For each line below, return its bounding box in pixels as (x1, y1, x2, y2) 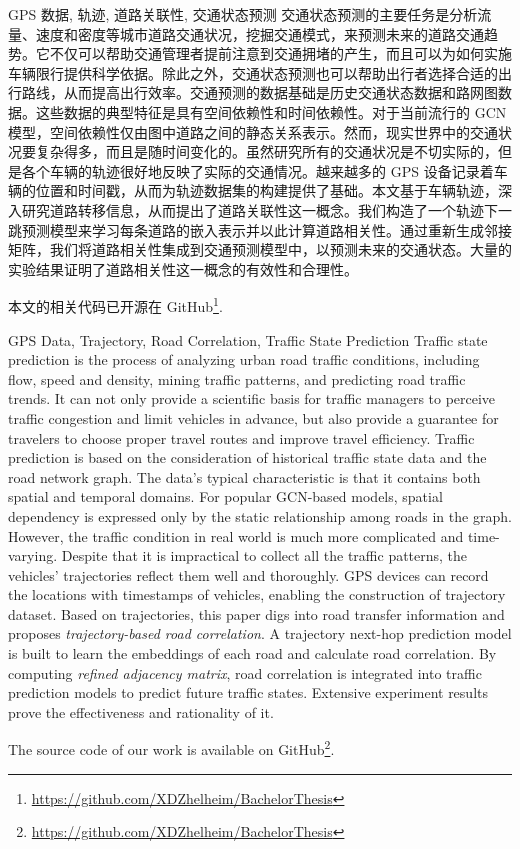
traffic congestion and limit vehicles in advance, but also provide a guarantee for (8, 407, 499, 428)
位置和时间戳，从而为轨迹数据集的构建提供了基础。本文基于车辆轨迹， (35, 180, 498, 201)
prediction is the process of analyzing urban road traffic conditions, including (8, 349, 480, 370)
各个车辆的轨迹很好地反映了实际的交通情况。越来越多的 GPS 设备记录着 (21, 160, 494, 181)
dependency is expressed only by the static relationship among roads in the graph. (8, 505, 512, 526)
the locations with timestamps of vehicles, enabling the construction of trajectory (8, 584, 506, 605)
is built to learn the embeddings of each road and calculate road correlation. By (8, 643, 497, 664)
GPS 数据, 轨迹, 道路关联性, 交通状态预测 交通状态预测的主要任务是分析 (8, 4, 478, 24)
